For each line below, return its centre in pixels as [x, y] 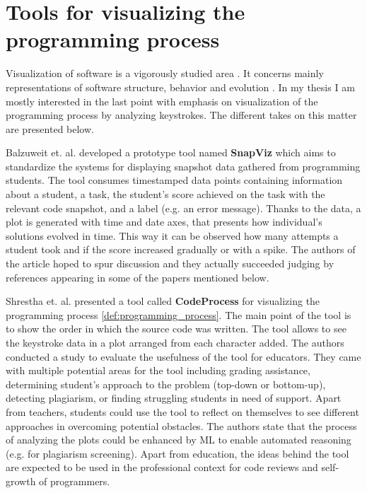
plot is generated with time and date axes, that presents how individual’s [164, 222]
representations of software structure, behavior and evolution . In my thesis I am [180, 87]
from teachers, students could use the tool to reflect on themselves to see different [182, 411]
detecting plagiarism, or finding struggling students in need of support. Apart [174, 398]
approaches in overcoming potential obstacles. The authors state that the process [181, 425]
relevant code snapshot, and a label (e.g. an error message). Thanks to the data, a [183, 208]
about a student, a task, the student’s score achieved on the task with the [165, 194]
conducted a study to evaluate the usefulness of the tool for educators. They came [183, 356]
